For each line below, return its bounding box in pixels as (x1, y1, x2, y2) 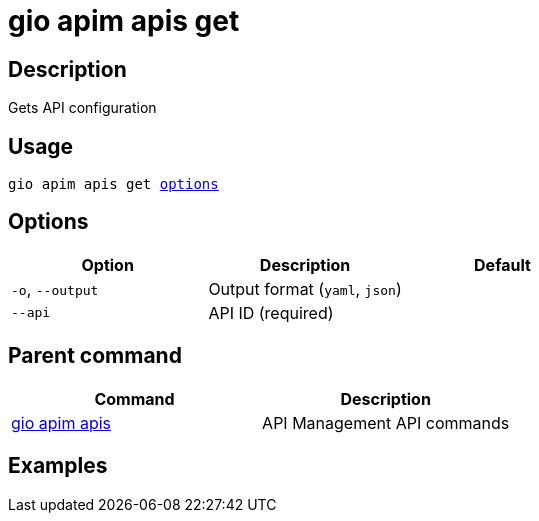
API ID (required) (208, 302, 334, 323)
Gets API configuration (8, 99, 157, 117)
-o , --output (11, 278, 99, 299)
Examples (8, 453, 108, 479)
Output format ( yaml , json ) (208, 278, 402, 299)
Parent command (8, 343, 182, 369)
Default (474, 254, 531, 275)
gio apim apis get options (8, 176, 219, 193)
